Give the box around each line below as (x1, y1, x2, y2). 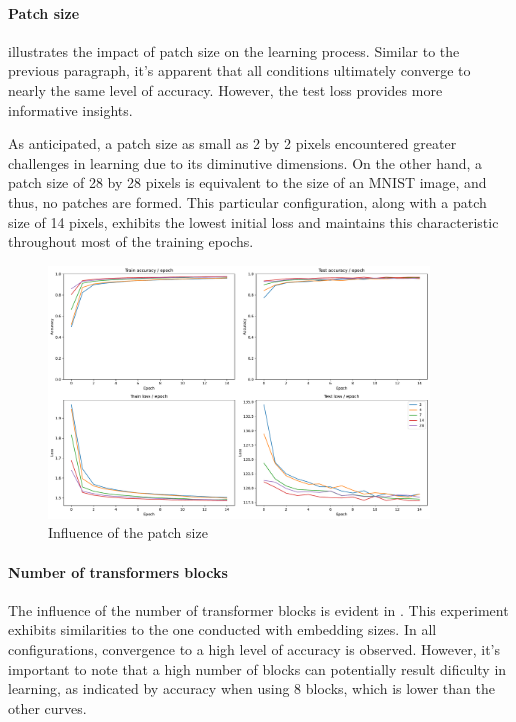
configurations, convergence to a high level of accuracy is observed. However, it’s (8, 638, 501, 659)
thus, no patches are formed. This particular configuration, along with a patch (8, 191, 487, 212)
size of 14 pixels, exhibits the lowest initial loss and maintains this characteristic (8, 211, 499, 232)
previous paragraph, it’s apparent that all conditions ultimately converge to (8, 60, 471, 81)
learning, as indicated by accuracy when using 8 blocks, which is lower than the (8, 678, 495, 699)
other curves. (8, 697, 87, 718)
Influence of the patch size (48, 522, 208, 543)
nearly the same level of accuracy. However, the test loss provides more (8, 79, 443, 100)
